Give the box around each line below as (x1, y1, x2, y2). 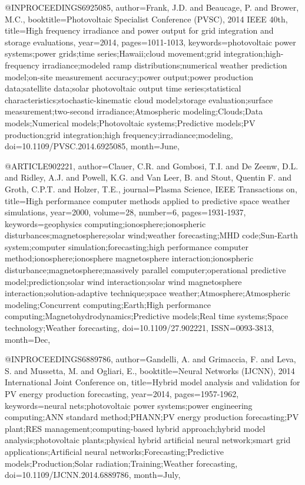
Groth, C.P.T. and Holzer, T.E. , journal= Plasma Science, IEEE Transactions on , (5, 182, 297, 195)
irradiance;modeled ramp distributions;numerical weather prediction (42, 58, 287, 71)
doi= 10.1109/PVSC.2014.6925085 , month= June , (5, 140, 180, 152)
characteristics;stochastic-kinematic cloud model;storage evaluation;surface (5, 93, 273, 106)
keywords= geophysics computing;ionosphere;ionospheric (5, 217, 206, 230)
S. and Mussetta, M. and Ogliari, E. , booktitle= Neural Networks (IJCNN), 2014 (5, 364, 295, 376)
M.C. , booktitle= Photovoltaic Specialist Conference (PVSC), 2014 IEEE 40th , (5, 12, 288, 25)
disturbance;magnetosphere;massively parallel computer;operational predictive (5, 264, 286, 276)
